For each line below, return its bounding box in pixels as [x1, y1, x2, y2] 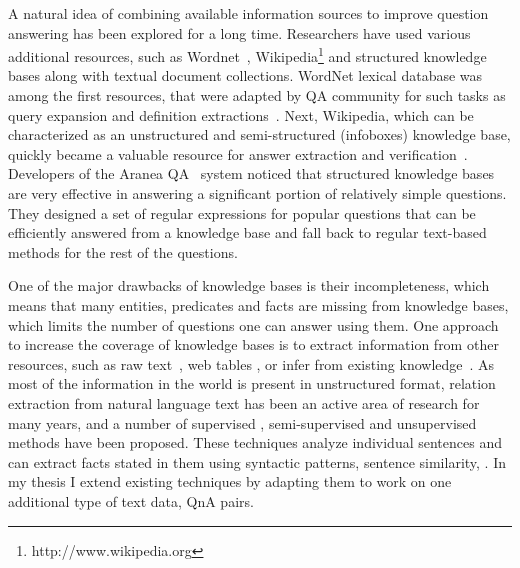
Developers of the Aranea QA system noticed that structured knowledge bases [8, 163, 495, 184]
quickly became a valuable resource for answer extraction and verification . [8, 143, 468, 164]
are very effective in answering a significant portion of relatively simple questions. [8, 183, 507, 203]
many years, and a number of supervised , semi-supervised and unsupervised [8, 412, 477, 433]
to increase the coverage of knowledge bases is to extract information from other [8, 334, 499, 355]
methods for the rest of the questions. [8, 241, 238, 262]
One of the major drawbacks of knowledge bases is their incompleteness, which [8, 275, 490, 296]
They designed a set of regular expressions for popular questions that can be [8, 202, 476, 223]
